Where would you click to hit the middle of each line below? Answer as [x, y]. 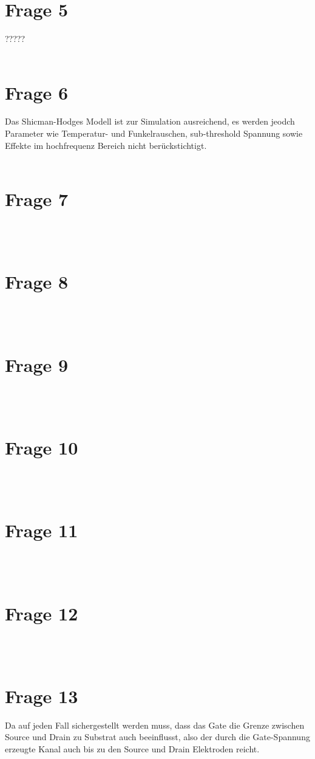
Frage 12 [42, 613]
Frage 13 [42, 695]
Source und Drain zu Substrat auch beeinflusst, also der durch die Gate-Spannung [157, 737]
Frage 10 [42, 447]
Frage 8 [37, 282]
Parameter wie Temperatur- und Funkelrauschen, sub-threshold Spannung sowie [154, 133]
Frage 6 [37, 92]
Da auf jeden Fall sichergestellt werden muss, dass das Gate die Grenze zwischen [155, 725]
